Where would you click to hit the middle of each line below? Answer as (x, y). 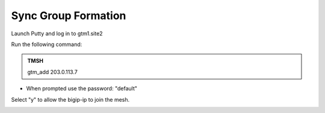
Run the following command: (47, 44)
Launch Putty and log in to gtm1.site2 (57, 33)
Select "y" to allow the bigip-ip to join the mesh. (70, 99)
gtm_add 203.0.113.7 (52, 72)
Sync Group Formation (69, 16)
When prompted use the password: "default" (82, 88)
